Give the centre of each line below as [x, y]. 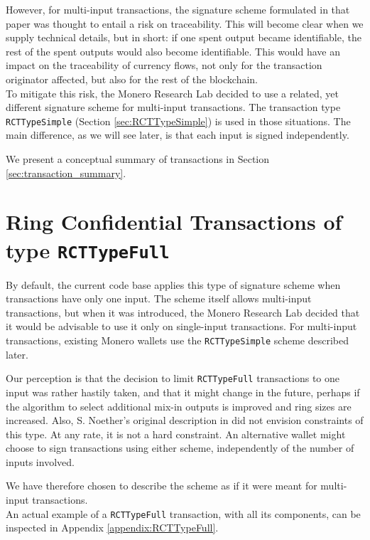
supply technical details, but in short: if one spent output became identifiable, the [184, 37]
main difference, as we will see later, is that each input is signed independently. [178, 135]
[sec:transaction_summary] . [66, 173]
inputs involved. [40, 461]
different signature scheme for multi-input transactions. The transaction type [173, 107]
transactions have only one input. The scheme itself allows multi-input [159, 298]
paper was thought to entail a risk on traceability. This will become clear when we [185, 23]
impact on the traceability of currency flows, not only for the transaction [164, 65]
